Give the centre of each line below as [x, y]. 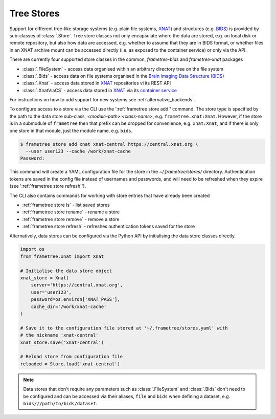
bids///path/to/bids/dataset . [60, 403]
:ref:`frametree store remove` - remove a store [71, 219]
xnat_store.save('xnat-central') [62, 342]
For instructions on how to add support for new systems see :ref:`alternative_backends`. [102, 100]
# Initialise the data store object [66, 271]
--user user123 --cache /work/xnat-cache [78, 151]
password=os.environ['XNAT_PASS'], [75, 300]
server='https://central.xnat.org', [77, 285]
